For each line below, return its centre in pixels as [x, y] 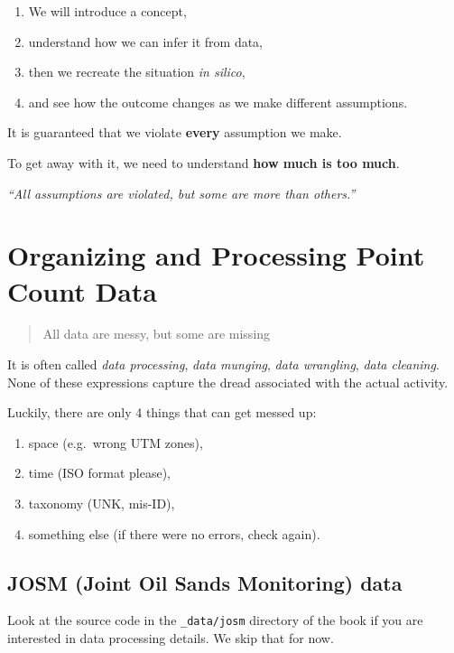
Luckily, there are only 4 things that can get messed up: [162, 412]
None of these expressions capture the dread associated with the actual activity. [228, 382]
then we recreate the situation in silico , [137, 72]
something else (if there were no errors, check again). [174, 533]
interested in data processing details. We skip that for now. [171, 638]
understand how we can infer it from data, [146, 41]
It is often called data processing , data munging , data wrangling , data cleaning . [223, 364]
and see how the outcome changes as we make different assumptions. [218, 102]
